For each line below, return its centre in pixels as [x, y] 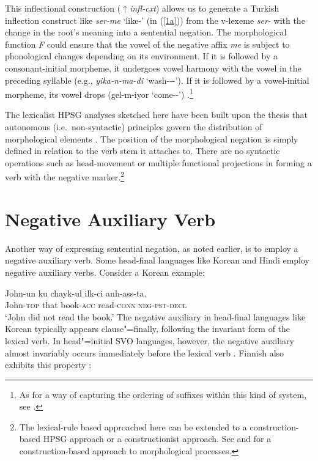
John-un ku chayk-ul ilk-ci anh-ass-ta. [76, 293]
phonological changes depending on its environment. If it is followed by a [141, 56]
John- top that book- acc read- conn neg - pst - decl [96, 305]
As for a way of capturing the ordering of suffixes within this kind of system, [163, 394]
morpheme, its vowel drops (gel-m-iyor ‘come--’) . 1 [99, 93]
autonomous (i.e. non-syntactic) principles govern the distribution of [134, 127]
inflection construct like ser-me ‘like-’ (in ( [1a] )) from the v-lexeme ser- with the [155, 20]
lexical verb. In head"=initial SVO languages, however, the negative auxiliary [150, 340]
